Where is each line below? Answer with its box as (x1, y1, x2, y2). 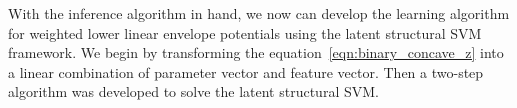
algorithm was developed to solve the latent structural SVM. (8, 81, 379, 102)
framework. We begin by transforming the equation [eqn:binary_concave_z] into (8, 42, 504, 63)
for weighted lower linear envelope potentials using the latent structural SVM (8, 22, 482, 43)
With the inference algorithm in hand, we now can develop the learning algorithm (8, 3, 510, 23)
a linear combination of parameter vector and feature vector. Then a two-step (8, 61, 484, 82)
